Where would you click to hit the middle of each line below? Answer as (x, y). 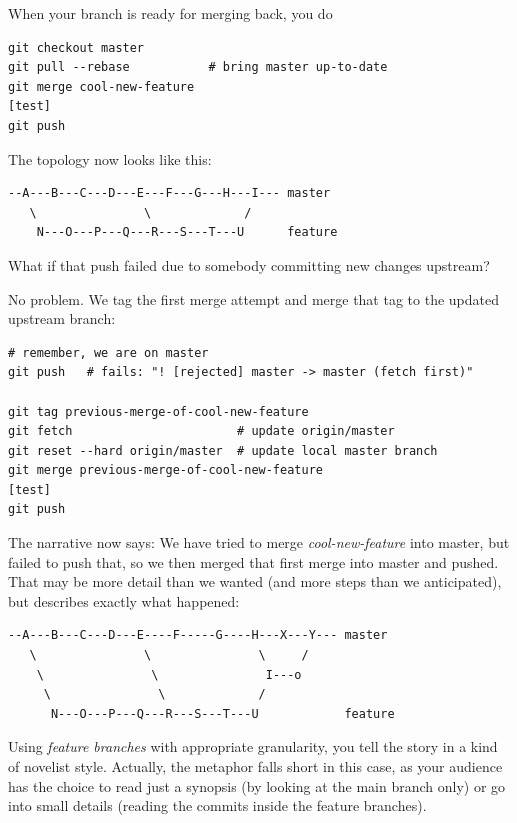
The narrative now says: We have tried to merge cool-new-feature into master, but (259, 542)
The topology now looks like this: (110, 158)
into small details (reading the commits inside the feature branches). (217, 805)
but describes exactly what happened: (124, 600)
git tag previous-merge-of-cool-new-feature (158, 411)
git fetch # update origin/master (201, 431)
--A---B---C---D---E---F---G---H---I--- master (169, 193)
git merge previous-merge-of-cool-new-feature (165, 470)
